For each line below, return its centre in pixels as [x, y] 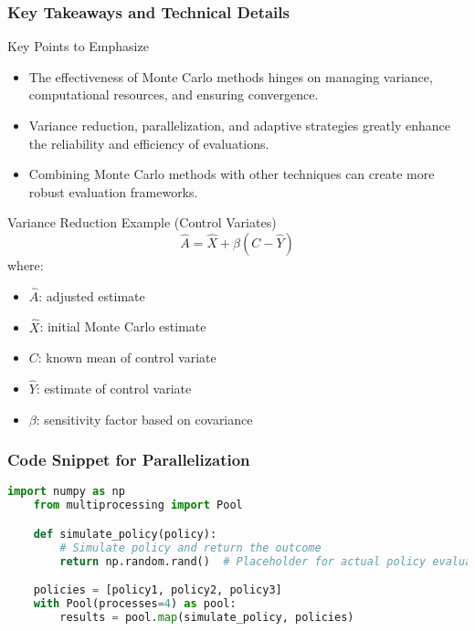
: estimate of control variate [114, 388]
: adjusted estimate [92, 295]
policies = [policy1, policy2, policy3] [158, 590]
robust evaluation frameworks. [113, 191]
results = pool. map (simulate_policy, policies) [207, 617]
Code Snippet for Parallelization [129, 460]
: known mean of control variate [127, 358]
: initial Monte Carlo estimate [123, 326]
